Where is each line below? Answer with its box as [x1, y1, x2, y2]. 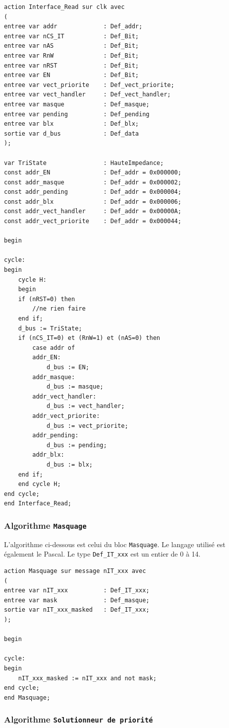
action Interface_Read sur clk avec [4, 3, 125, 10]
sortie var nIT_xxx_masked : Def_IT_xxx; [4, 606, 150, 614]
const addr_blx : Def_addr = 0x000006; [4, 198, 181, 205]
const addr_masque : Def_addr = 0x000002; [4, 178, 181, 186]
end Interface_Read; [4, 500, 72, 507]
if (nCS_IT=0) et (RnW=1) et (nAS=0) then [18, 334, 160, 342]
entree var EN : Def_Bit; [4, 72, 139, 79]
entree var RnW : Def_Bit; [4, 52, 139, 59]
